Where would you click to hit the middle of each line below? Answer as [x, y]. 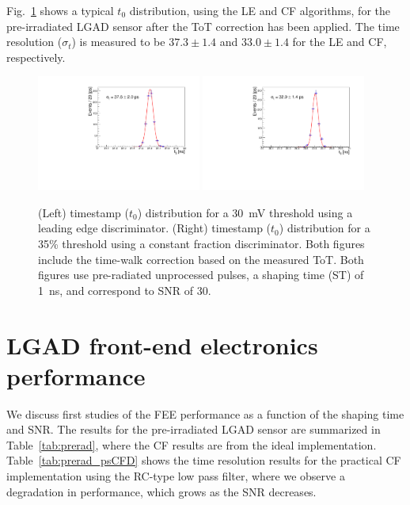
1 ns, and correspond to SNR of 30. [125, 290]
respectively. [36, 57]
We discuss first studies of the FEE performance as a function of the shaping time [205, 413]
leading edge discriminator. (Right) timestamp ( [155, 228]
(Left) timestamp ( [84, 212]
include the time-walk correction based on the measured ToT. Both [201, 259]
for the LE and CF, [340, 42]
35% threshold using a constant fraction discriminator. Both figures [201, 243]
